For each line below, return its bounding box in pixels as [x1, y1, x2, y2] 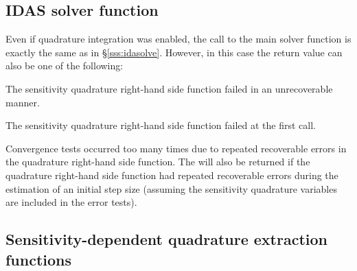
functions [5, 248, 72, 270]
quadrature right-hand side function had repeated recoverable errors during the [5, 167, 338, 182]
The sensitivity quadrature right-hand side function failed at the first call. [5, 118, 316, 132]
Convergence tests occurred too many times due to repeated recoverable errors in [5, 141, 347, 155]
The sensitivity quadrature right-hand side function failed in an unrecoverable [5, 81, 333, 95]
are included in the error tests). [5, 195, 137, 209]
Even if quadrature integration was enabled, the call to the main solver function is [5, 32, 352, 46]
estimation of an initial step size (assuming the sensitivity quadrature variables [5, 181, 337, 196]
